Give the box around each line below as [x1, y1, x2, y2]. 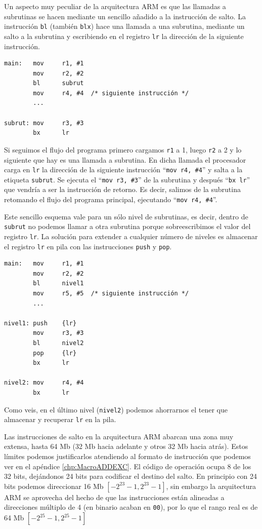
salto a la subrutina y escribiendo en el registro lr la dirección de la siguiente [4, 30, 244, 41]
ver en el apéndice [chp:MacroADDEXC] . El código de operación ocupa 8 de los [4, 461, 251, 471]
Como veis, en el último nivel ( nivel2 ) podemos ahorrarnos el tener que [4, 404, 228, 414]
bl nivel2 [33, 339, 84, 347]
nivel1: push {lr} [4, 319, 77, 327]
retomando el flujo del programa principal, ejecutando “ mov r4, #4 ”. [4, 194, 217, 204]
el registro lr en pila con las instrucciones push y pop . [4, 241, 172, 251]
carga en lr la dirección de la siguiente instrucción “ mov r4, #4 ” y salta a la [4, 164, 243, 175]
